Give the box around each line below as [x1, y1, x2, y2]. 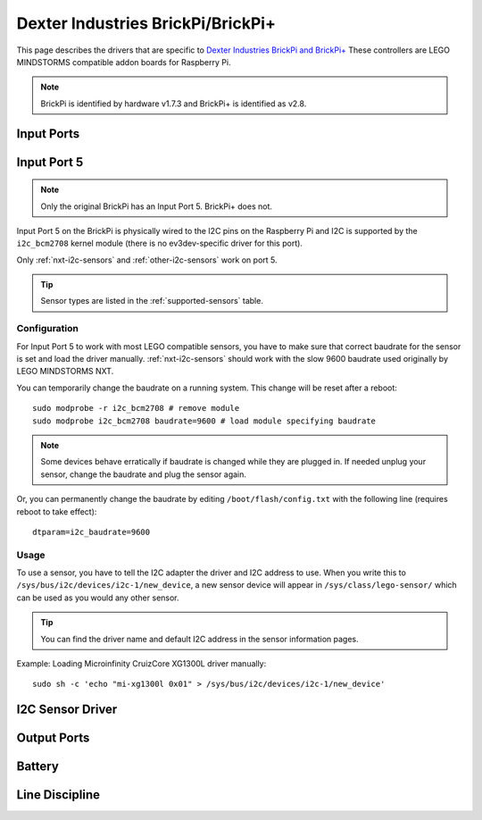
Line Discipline [16, 787, 100, 803]
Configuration [16, 322, 79, 335]
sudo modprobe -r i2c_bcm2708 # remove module [32, 403, 240, 414]
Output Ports [16, 731, 90, 746]
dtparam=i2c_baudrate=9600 [32, 527, 151, 537]
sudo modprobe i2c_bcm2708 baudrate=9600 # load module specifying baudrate [32, 415, 377, 426]
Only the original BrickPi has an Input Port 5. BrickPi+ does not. [40, 201, 272, 212]
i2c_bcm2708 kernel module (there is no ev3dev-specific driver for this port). [16, 238, 303, 249]
